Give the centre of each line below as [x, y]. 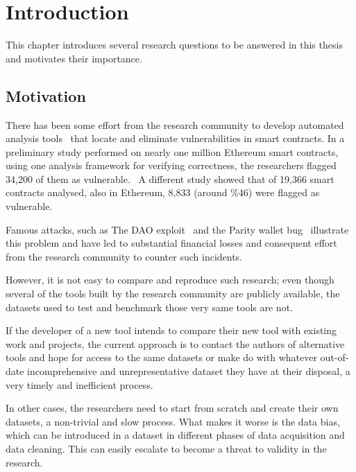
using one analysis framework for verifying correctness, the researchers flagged [171, 165]
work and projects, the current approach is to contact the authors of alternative [175, 343]
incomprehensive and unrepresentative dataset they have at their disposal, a [189, 371]
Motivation [46, 95]
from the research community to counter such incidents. [124, 256]
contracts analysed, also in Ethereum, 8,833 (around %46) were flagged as [163, 192]
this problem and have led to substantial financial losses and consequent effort [171, 243]
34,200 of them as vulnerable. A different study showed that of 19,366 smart [170, 178]
